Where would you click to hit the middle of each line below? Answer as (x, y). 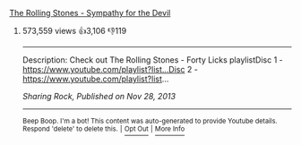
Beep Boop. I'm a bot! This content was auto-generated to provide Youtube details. (150, 121)
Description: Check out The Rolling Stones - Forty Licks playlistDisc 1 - (153, 60)
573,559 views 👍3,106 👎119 (74, 31)
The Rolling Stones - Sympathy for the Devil (90, 13)
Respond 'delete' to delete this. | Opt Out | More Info (103, 129)
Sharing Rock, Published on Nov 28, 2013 (99, 96)
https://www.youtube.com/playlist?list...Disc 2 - (110, 69)
